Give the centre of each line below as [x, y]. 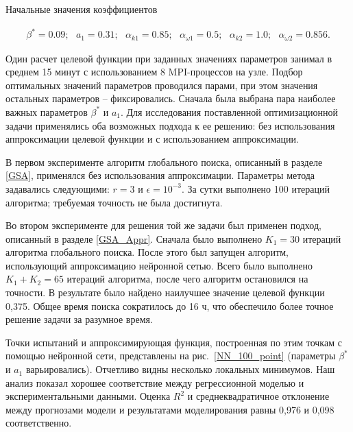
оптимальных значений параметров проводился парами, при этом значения [162, 85]
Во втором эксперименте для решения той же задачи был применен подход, [163, 225]
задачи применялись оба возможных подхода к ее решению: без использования [170, 125]
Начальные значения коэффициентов [82, 9]
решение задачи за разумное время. [79, 319]
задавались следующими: [58, 188]
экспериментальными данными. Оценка [88, 396]
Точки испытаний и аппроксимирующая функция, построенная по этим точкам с [174, 342]
